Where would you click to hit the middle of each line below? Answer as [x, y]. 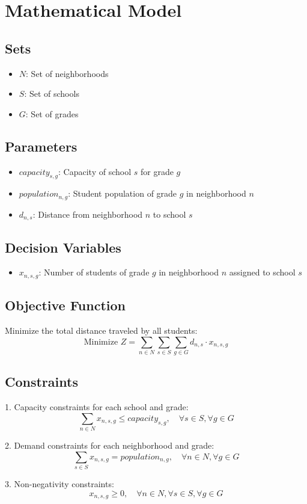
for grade [157, 171]
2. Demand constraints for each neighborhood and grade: [110, 445]
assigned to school [262, 272]
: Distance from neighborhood [88, 214]
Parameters [41, 146]
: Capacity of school [95, 171]
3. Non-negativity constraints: [59, 484]
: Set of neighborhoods [67, 73]
